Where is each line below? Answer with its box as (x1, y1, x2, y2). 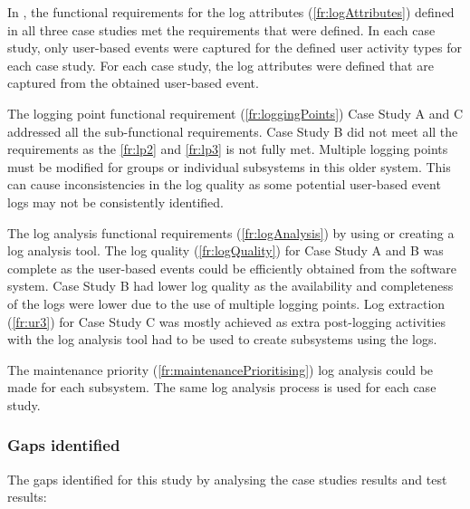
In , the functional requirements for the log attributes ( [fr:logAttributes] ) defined (7, 3, 455, 21)
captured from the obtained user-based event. (7, 73, 259, 92)
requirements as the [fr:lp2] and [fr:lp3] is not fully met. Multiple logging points (7, 139, 448, 158)
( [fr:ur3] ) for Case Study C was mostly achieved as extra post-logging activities (7, 312, 446, 331)
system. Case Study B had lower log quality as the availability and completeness (7, 276, 454, 295)
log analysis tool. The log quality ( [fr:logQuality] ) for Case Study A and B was (7, 241, 444, 260)
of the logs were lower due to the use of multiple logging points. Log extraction (7, 293, 446, 312)
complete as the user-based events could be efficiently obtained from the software (7, 258, 456, 277)
